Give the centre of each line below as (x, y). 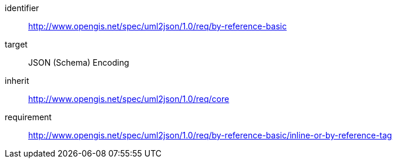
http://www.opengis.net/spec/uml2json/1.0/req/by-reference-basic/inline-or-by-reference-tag (210, 135)
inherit (17, 81)
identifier (22, 8)
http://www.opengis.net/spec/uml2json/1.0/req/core (129, 99)
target (16, 44)
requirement (28, 117)
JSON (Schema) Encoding (79, 62)
